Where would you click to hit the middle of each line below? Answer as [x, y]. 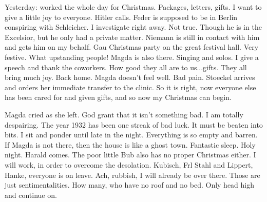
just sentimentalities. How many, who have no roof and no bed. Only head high [130, 185]
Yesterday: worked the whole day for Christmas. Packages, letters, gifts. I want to [133, 7]
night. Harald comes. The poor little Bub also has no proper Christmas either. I [130, 155]
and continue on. [31, 195]
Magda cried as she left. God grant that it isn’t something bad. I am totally [124, 114]
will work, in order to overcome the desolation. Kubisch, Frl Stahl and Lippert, [129, 164]
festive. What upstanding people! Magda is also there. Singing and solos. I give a [132, 57]
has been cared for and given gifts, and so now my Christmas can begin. [118, 97]
